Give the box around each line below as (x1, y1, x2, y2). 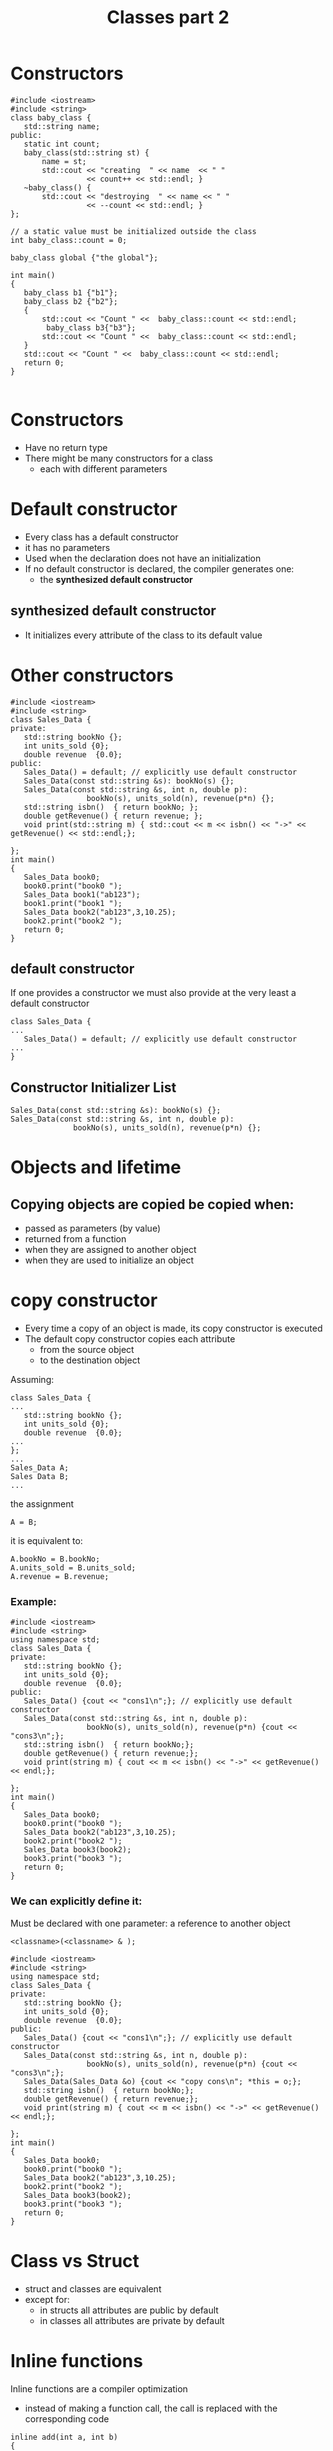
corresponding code (24, 2412, 110, 2425)
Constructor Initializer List (10, 1079, 177, 1096)
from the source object (39, 1344, 135, 1356)
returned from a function (24, 1233, 127, 1245)
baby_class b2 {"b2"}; (23, 296, 118, 306)
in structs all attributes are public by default (39, 2304, 219, 2316)
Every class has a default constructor (24, 531, 179, 543)
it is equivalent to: (10, 1535, 83, 1547)
